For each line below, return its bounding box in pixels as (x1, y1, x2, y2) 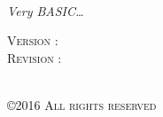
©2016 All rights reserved (7, 95, 157, 113)
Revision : (7, 48, 62, 66)
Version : (7, 31, 58, 50)
